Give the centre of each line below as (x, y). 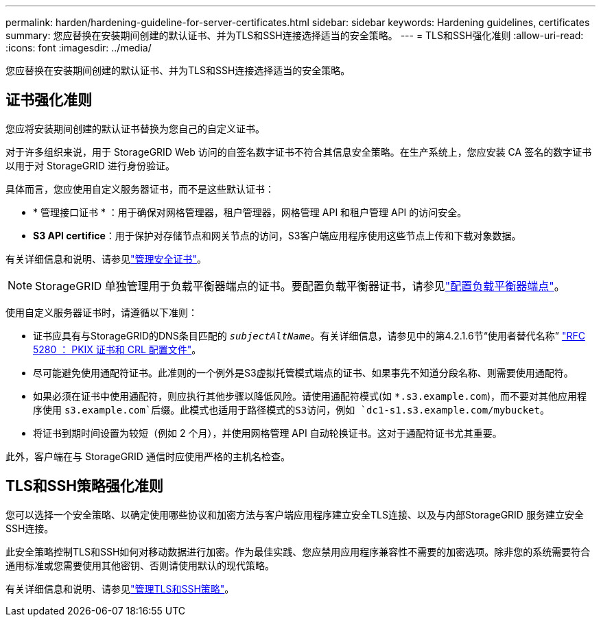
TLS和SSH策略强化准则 (84, 486)
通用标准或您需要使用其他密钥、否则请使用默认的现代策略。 (140, 565)
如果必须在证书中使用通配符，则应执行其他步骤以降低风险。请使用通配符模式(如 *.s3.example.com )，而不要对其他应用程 (310, 396)
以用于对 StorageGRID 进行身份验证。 (90, 165)
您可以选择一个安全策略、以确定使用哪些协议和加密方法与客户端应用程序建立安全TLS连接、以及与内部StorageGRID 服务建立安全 (295, 514)
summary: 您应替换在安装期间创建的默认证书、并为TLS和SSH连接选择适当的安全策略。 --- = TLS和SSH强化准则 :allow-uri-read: (295, 35)
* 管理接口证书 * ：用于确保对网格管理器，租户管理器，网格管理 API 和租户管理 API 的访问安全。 (250, 212)
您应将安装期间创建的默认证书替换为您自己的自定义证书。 (135, 128)
